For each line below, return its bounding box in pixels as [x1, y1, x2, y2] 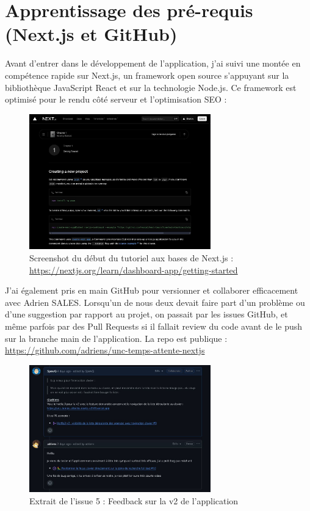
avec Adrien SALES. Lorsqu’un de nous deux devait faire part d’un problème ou [5, 295, 305, 308]
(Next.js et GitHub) [5, 21, 178, 46]
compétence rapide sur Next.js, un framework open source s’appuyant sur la [5, 68, 289, 81]
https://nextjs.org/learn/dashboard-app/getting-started [29, 263, 238, 276]
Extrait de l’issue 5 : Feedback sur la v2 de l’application [29, 494, 239, 507]
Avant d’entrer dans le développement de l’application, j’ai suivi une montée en [5, 57, 301, 70]
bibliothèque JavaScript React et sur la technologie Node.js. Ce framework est [5, 81, 297, 93]
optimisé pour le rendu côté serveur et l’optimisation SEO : [5, 93, 227, 106]
